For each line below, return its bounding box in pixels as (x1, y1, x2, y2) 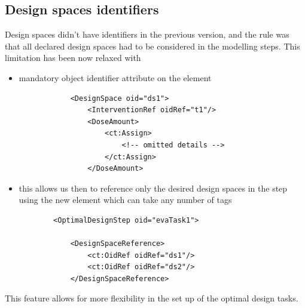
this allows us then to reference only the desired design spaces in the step (19, 181, 288, 194)
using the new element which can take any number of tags (19, 193, 232, 206)
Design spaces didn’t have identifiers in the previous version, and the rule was (5, 28, 289, 41)
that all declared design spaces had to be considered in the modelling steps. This (5, 39, 300, 52)
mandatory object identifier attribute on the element (19, 71, 212, 84)
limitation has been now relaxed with (5, 51, 141, 64)
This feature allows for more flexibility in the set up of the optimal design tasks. (5, 292, 298, 304)
